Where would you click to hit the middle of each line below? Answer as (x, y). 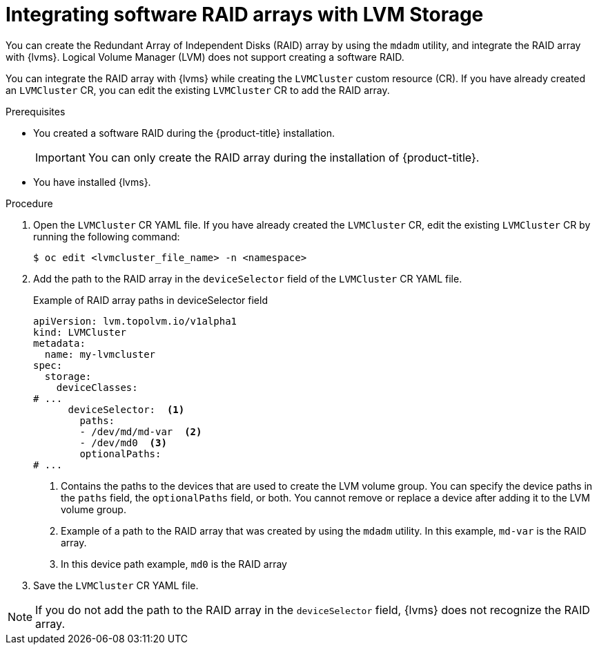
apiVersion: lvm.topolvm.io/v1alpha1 (135, 321)
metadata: (59, 343)
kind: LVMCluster (80, 332)
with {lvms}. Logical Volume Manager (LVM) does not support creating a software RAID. (205, 57)
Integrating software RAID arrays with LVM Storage (245, 15)
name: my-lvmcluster (100, 354)
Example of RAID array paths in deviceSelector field (150, 300)
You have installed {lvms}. (92, 182)
